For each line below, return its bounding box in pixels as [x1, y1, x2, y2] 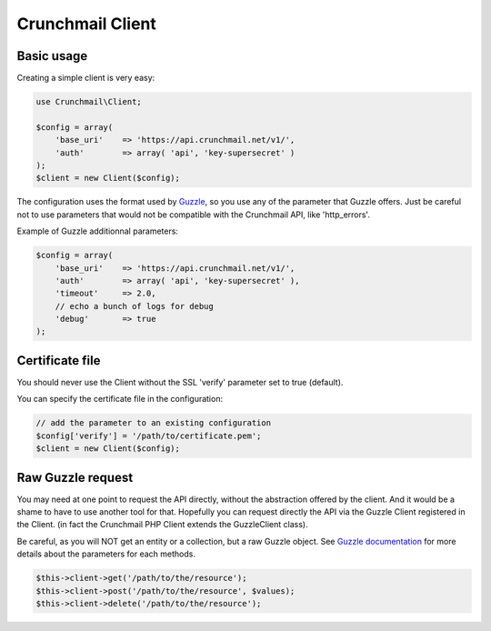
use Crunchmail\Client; [35, 96, 143, 107]
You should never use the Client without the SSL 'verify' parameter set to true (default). [16, 376, 344, 387]
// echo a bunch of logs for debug [55, 301, 214, 311]
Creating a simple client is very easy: [16, 73, 155, 84]
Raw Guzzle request [16, 469, 134, 486]
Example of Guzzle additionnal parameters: [16, 225, 179, 236]
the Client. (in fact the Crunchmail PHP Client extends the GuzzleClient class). [16, 519, 308, 530]
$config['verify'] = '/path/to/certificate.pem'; [35, 430, 262, 441]
